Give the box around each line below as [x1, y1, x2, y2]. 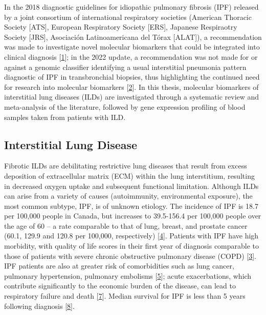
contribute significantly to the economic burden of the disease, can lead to [4, 280, 236, 291]
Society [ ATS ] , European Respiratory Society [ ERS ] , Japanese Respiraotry [4, 21, 237, 32]
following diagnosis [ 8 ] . [4, 300, 75, 311]
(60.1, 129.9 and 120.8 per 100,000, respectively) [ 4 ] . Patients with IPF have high [4, 230, 259, 241]
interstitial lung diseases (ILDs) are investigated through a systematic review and [4, 91, 259, 102]
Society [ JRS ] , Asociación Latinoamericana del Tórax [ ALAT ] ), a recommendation [4, 31, 262, 42]
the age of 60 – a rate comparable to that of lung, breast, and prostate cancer [4, 220, 248, 231]
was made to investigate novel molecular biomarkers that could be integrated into [4, 41, 260, 52]
